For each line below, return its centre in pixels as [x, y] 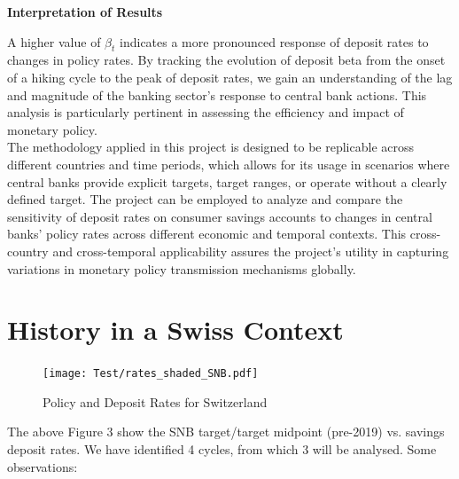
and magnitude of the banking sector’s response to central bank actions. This [217, 94]
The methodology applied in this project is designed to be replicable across [211, 147]
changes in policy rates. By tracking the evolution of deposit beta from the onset [226, 60]
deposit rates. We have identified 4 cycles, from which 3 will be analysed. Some [222, 449]
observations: [43, 466]
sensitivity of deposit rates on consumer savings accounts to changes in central [220, 216]
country [28, 251]
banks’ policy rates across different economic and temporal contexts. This [207, 234]
